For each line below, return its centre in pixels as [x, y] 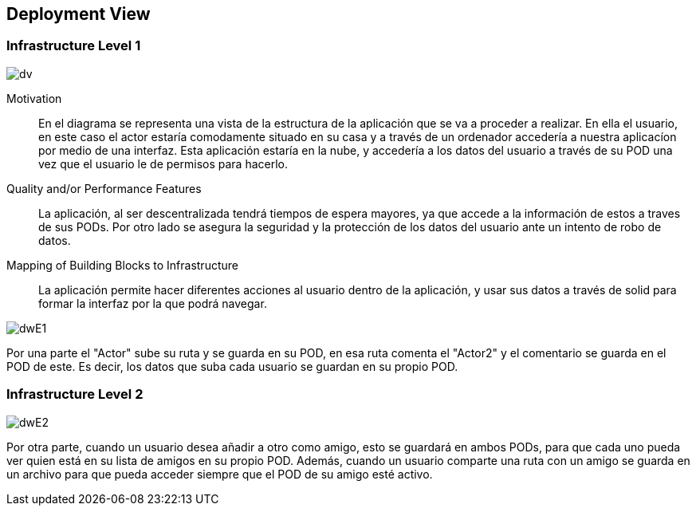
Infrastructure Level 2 [75, 394]
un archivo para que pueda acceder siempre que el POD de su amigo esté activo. [220, 474]
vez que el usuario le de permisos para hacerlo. [163, 163]
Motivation [34, 98]
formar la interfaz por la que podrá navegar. [153, 303]
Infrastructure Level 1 [74, 46]
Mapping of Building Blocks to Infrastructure [122, 265]
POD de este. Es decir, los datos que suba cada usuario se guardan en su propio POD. [232, 366]
